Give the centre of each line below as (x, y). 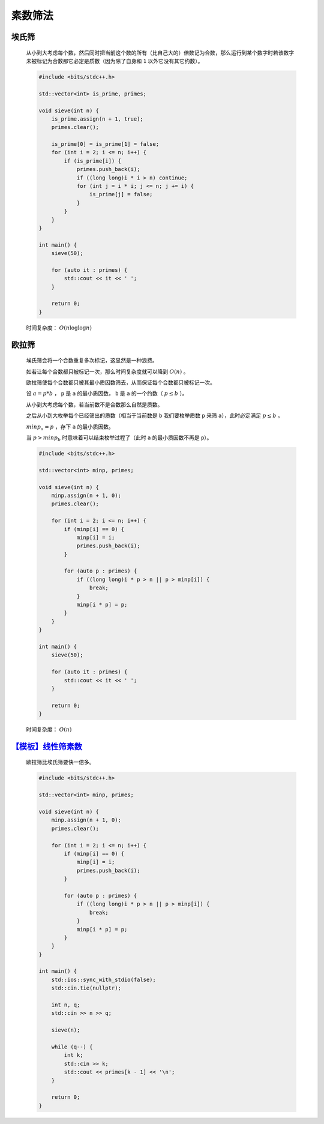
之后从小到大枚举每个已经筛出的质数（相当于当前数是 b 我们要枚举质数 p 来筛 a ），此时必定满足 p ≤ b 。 (154, 416)
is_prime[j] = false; (121, 194)
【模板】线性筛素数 (46, 746)
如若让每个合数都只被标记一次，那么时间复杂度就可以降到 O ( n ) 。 (107, 371)
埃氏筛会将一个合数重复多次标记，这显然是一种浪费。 (92, 361)
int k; (73, 1055)
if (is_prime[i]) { (92, 161)
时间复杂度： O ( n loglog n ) (59, 328)
